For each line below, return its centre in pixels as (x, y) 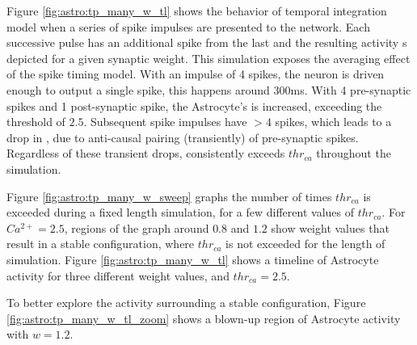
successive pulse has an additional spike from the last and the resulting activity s (207, 42)
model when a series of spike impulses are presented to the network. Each (188, 26)
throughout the (354, 153)
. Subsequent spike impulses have (165, 122)
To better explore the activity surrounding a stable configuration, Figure (186, 303)
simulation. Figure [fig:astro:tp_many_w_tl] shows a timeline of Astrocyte (193, 259)
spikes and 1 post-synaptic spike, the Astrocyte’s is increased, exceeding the (194, 105)
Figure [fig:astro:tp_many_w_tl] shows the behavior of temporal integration (197, 11)
